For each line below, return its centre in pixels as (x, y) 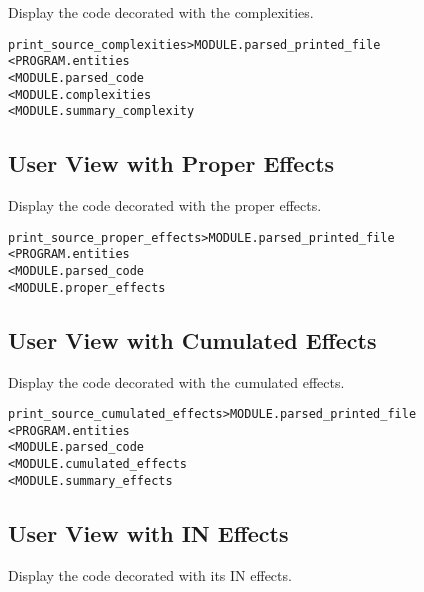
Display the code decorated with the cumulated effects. (176, 381)
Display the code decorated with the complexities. (161, 12)
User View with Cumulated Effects (192, 339)
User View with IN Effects (148, 532)
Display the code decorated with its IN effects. (150, 574)
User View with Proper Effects (171, 163)
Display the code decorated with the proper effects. (165, 205)
